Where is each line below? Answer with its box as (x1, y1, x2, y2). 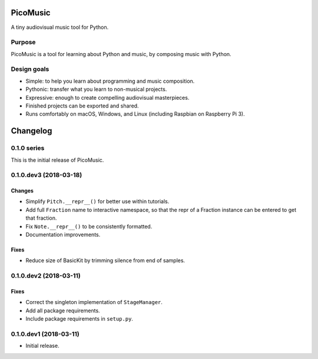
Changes (11, 187, 34, 194)
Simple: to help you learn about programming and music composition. (25, 77, 195, 84)
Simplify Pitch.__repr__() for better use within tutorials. (25, 198, 170, 205)
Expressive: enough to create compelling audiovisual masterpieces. (25, 94, 190, 101)
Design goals (11, 65, 49, 73)
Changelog (11, 126, 52, 136)
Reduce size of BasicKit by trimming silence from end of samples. (25, 257, 185, 264)
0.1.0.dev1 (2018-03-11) (11, 329, 79, 338)
